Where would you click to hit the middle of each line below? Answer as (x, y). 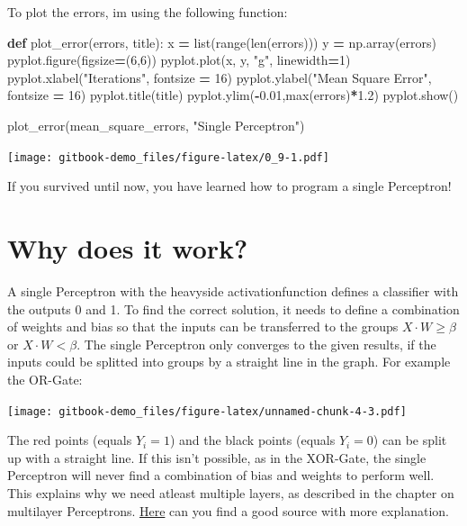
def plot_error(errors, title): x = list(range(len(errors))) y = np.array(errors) (222, 42)
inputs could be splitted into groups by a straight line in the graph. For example (229, 362)
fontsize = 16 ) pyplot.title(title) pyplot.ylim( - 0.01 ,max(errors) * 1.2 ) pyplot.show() (233, 95)
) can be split (410, 440)
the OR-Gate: (45, 379)
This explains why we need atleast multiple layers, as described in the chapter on (231, 492)
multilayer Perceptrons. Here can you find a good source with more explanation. (228, 510)
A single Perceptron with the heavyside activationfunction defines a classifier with (233, 290)
